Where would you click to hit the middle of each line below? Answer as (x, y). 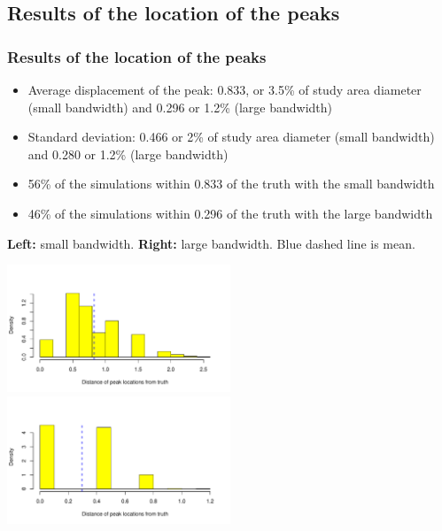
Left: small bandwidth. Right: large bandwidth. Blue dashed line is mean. (211, 243)
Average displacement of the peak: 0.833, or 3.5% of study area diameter (225, 89)
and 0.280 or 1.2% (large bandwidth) (128, 154)
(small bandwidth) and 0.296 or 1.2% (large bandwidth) (180, 107)
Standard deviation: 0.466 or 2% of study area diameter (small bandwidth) (231, 137)
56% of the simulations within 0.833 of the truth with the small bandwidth (231, 184)
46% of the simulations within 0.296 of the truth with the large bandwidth (230, 213)
